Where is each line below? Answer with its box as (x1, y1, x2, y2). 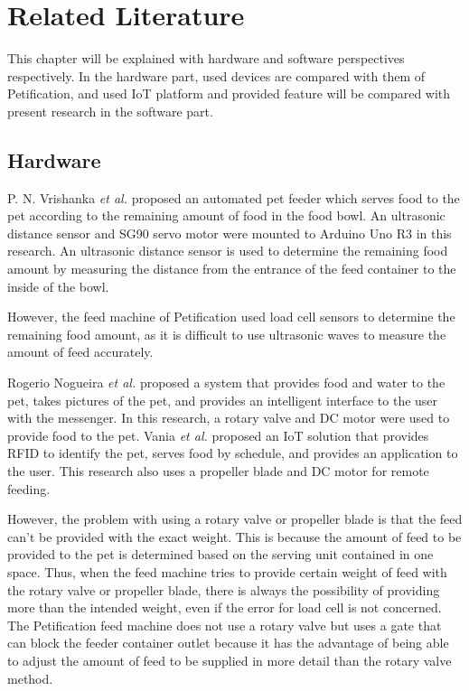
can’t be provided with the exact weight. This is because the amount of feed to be (7, 527, 462, 546)
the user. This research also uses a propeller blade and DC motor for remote (7, 462, 429, 481)
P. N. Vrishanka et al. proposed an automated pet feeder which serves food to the (7, 188, 460, 207)
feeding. (7, 479, 51, 498)
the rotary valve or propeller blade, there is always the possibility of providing (7, 580, 440, 599)
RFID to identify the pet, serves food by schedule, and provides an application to (7, 444, 458, 462)
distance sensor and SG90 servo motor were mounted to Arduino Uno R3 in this (7, 223, 452, 242)
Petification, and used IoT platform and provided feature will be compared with (7, 84, 451, 103)
